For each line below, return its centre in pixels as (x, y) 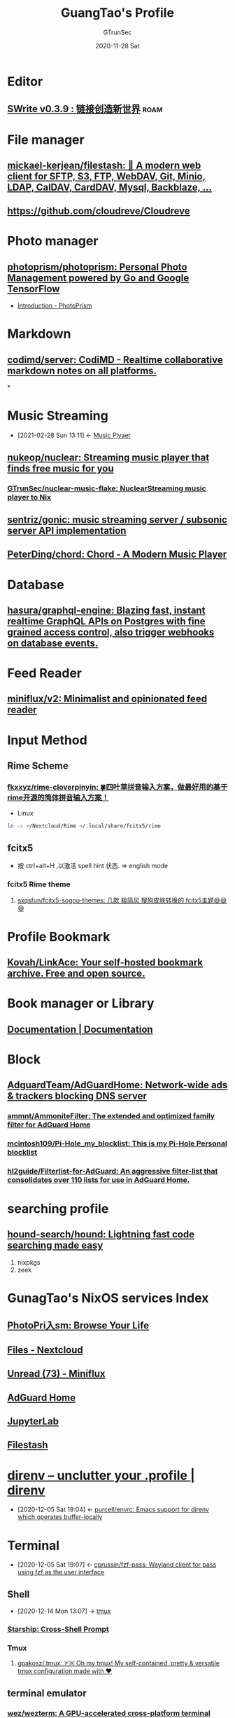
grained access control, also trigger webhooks (111, 632)
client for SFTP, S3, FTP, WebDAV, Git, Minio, (107, 176)
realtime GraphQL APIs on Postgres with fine (106, 621)
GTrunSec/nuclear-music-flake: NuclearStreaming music (107, 488)
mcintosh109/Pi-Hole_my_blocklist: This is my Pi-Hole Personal (117, 1143)
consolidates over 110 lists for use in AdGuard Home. (99, 1180)
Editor (25, 81)
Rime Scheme (38, 766)
